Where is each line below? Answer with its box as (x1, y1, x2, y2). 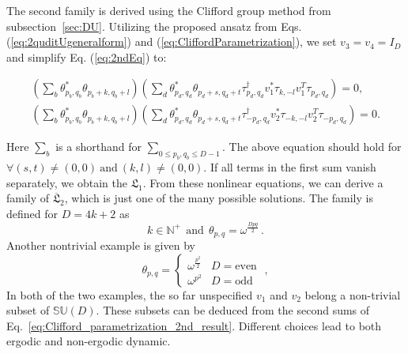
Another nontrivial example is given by (6, 237, 195, 254)
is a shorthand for (55, 138, 142, 155)
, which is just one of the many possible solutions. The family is (64, 190, 373, 206)
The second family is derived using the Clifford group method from (6, 2, 331, 18)
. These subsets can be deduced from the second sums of (96, 302, 370, 318)
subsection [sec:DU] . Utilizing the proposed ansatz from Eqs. (6, 17, 302, 34)
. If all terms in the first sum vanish (203, 159, 376, 175)
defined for (6, 205, 59, 221)
